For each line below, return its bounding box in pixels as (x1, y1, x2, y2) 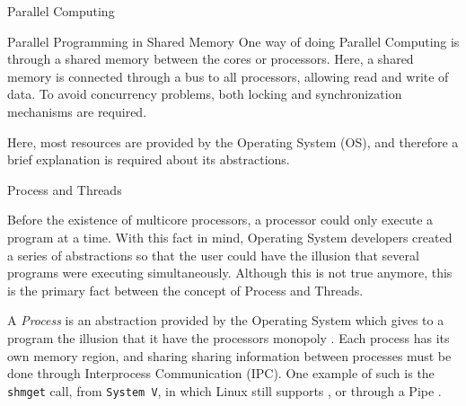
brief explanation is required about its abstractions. (7, 150, 290, 169)
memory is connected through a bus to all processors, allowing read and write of (7, 66, 449, 85)
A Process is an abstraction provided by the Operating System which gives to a (7, 311, 444, 330)
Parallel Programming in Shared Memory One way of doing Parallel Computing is (7, 31, 460, 50)
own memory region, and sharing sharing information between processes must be (7, 346, 452, 365)
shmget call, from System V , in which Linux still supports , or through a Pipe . (7, 381, 442, 400)
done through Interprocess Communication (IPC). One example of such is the (7, 364, 435, 383)
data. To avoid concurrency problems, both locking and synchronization (7, 84, 402, 103)
